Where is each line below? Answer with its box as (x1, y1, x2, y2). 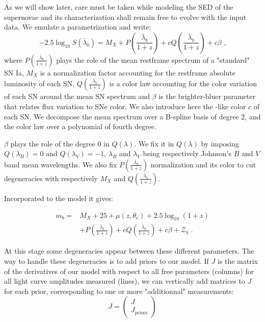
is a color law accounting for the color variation (109, 78, 257, 89)
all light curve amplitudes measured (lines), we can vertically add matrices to (4, 276, 245, 286)
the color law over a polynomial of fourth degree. (4, 121, 156, 132)
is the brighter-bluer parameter (158, 91, 255, 102)
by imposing (201, 138, 239, 148)
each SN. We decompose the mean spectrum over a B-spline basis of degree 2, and (4, 111, 261, 121)
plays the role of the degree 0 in (10, 138, 110, 148)
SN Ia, (4, 67, 24, 78)
